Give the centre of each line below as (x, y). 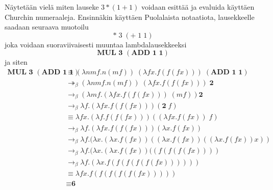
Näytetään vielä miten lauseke (52, 7)
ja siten (16, 62)
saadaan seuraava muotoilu (47, 27)
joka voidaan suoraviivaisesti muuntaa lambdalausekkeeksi (96, 44)
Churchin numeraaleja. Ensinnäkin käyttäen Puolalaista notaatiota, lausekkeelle (130, 17)
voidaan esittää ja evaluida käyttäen (198, 7)
